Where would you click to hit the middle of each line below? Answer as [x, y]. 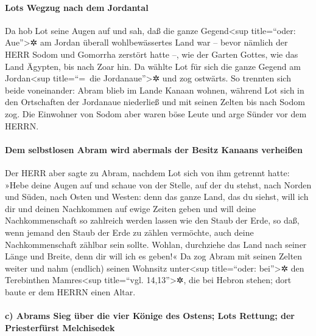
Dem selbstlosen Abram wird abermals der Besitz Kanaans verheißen [154, 149]
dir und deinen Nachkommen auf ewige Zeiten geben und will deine [131, 208]
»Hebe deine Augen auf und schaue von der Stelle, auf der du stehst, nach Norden [158, 184]
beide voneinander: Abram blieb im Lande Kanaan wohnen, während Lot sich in [155, 90]
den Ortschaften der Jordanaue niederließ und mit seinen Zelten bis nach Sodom [155, 102]
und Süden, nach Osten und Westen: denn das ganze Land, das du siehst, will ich [157, 197]
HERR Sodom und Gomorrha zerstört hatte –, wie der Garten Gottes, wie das [152, 54]
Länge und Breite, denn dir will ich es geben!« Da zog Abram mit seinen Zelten [154, 256]
